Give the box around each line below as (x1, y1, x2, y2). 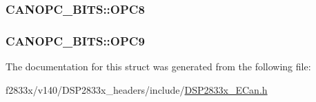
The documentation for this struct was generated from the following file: (6, 59, 311, 74)
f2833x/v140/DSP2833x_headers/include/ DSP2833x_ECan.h (6, 82, 268, 96)
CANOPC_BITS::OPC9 (6, 32, 145, 49)
